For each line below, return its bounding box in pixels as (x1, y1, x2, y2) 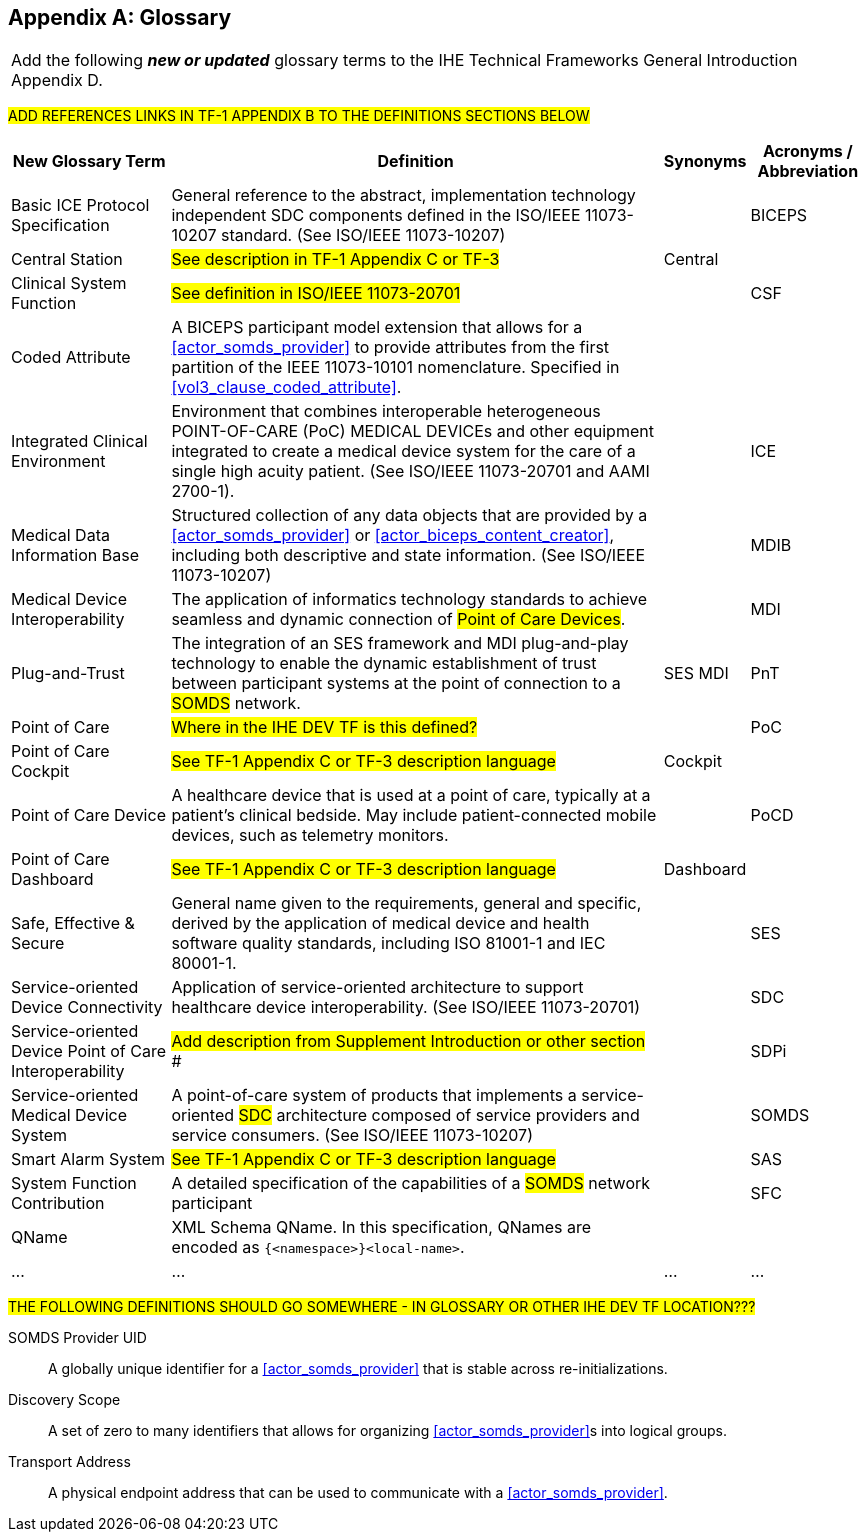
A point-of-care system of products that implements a (171, 1085, 577, 1106)
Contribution (11, 1193, 105, 1214)
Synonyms (663, 151, 747, 172)
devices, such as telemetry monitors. (171, 825, 449, 846)
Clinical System (11, 273, 127, 294)
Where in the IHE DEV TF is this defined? (171, 717, 478, 738)
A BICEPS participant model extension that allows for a (171, 317, 583, 338)
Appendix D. (11, 70, 103, 91)
